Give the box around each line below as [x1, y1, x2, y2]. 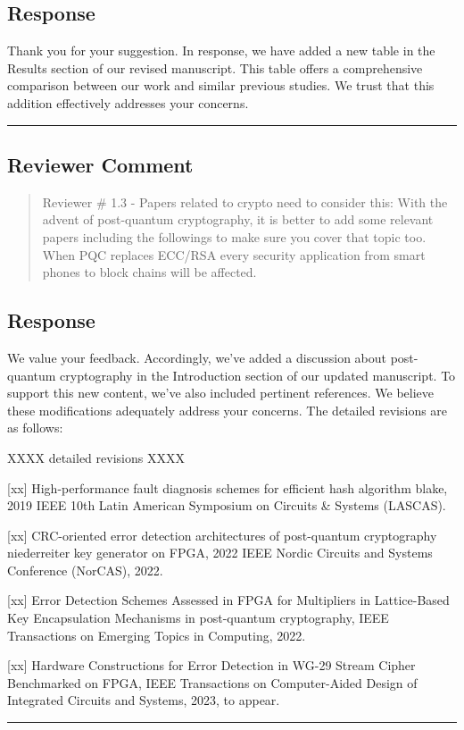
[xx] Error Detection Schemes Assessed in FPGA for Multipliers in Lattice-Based [7, 591, 450, 609]
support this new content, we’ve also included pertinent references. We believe [7, 383, 435, 402]
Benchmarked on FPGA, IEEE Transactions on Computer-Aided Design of [7, 673, 418, 692]
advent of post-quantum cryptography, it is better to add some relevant [42, 210, 434, 229]
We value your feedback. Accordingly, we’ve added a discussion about [7, 348, 386, 366]
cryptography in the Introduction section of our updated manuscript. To [60, 365, 456, 384]
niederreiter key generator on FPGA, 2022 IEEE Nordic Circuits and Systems [7, 543, 433, 562]
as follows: [7, 418, 63, 437]
